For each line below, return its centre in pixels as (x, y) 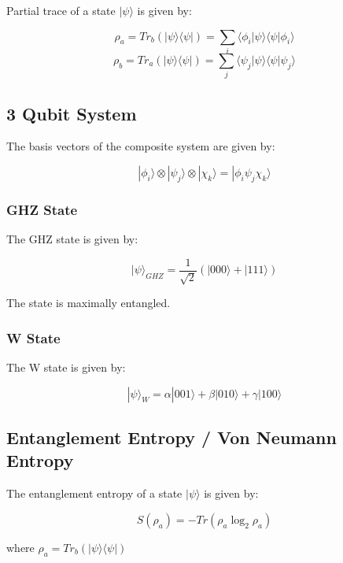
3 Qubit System (72, 113)
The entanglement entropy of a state (94, 493)
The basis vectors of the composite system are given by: (141, 146)
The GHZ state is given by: (72, 239)
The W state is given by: (66, 367)
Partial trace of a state (61, 10)
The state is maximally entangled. (89, 303)
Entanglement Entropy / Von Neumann (171, 437)
